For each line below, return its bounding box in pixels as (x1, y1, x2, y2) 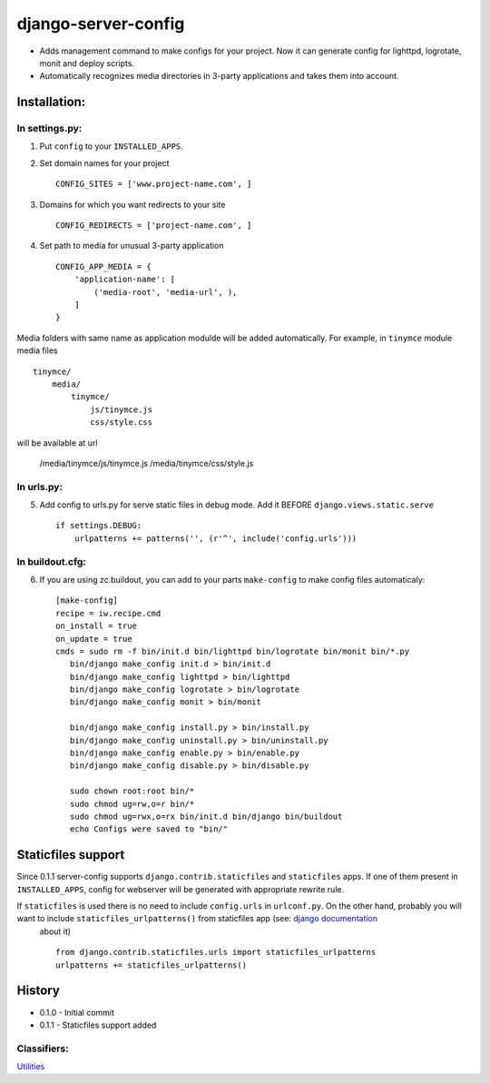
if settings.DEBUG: (55, 520, 142, 531)
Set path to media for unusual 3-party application (39, 241, 224, 251)
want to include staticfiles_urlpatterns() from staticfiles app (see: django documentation (16, 913, 378, 924)
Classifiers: (16, 1042, 69, 1055)
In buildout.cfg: (16, 555, 86, 567)
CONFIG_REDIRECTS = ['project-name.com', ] (55, 221, 252, 231)
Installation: (16, 94, 86, 110)
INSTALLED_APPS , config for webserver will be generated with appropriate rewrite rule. (16, 883, 345, 894)
